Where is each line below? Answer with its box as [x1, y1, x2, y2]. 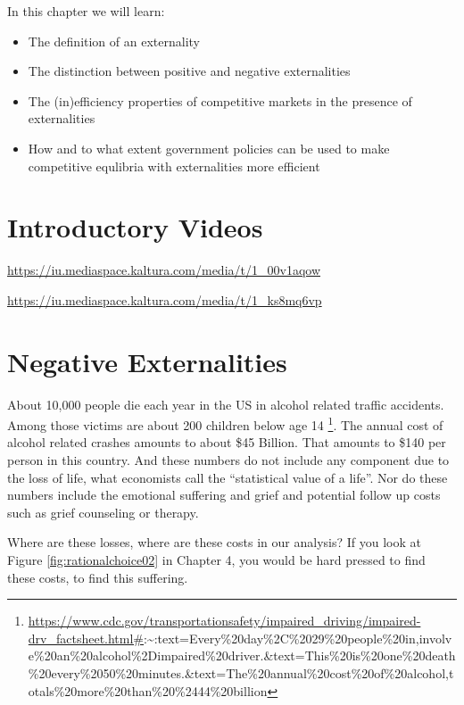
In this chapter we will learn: [7, 2, 165, 20]
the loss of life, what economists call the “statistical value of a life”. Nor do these [7, 468, 448, 486]
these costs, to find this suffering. [7, 568, 188, 586]
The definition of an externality [28, 31, 200, 50]
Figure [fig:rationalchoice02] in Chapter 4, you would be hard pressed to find [7, 551, 426, 568]
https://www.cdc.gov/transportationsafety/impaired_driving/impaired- [28, 611, 421, 630]
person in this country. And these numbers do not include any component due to [7, 451, 450, 469]
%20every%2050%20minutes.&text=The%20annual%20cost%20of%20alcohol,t [28, 663, 454, 682]
